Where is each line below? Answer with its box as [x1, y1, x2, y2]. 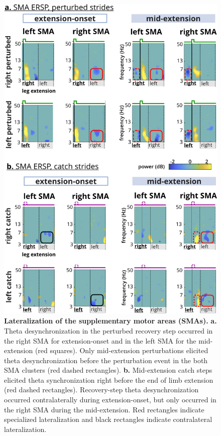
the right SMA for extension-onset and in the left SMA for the [4, 335, 196, 346]
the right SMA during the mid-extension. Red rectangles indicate [4, 404, 204, 414]
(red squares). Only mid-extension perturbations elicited [35, 345, 208, 356]
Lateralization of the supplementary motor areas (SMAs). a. [4, 315, 217, 326]
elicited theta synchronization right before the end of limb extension [4, 374, 213, 385]
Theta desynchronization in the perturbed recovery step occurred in [4, 325, 213, 336]
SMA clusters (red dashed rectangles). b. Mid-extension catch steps [4, 365, 212, 375]
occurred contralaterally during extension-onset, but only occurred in [4, 394, 216, 405]
